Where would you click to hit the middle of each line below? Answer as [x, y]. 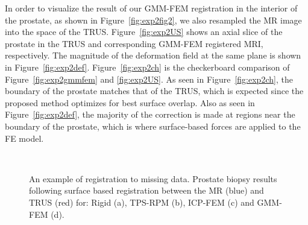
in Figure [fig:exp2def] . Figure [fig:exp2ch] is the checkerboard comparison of [147, 67]
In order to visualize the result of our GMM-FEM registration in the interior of [151, 8]
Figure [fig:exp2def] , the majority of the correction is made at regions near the [150, 114]
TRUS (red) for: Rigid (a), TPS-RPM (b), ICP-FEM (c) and [142, 202]
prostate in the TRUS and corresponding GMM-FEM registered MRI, [134, 43]
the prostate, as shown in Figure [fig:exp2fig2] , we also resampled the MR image [153, 20]
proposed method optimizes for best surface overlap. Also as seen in [130, 102]
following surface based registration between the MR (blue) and [146, 190]
